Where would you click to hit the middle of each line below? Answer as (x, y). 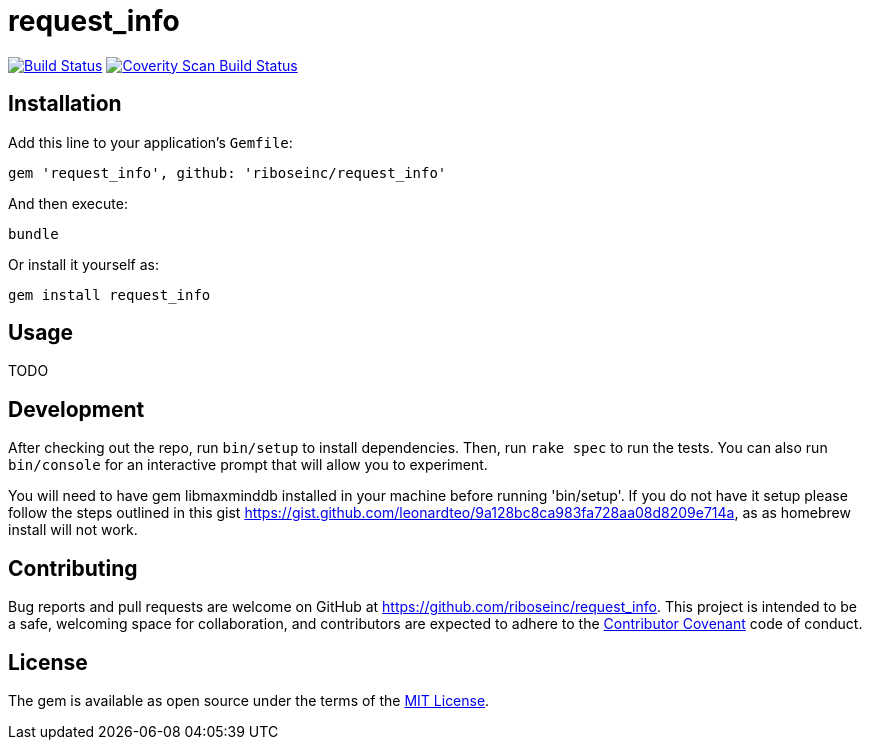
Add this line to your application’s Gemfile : (150, 142)
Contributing (73, 568)
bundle (33, 233)
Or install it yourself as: (83, 264)
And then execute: (68, 203)
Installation (65, 104)
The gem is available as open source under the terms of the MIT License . (249, 700)
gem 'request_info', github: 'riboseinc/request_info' (227, 172)
